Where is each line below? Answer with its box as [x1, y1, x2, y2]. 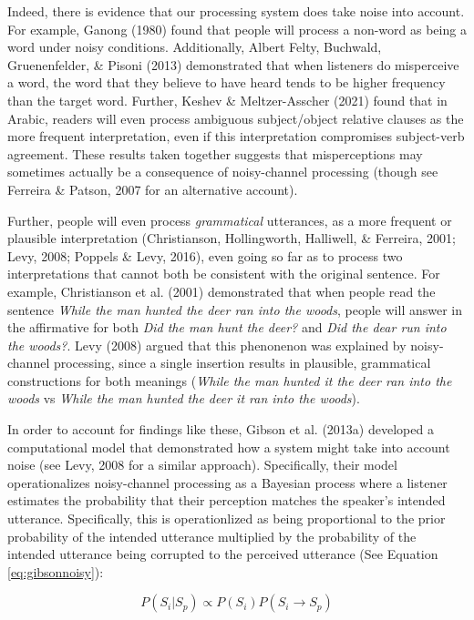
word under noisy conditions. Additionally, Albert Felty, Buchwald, [7, 37, 382, 56]
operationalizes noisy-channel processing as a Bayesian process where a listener [7, 473, 448, 492]
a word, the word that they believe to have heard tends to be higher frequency [7, 73, 446, 92]
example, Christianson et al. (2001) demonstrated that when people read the [7, 281, 436, 300]
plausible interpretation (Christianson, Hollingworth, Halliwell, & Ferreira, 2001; [7, 229, 456, 248]
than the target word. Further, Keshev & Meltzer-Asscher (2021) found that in [7, 90, 448, 109]
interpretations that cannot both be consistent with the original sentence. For [7, 264, 440, 283]
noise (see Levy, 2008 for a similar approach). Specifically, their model [7, 455, 397, 474]
